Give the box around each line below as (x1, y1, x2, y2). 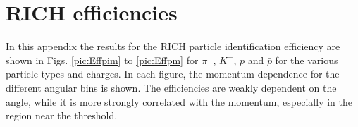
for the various (275, 52, 338, 67)
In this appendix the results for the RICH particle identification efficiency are (6, 39, 340, 54)
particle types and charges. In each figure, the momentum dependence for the (6, 66, 340, 81)
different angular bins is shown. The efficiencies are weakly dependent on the (6, 80, 337, 95)
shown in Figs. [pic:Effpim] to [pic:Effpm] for (6, 52, 199, 67)
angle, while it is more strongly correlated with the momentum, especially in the (6, 94, 352, 109)
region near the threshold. (6, 108, 118, 123)
